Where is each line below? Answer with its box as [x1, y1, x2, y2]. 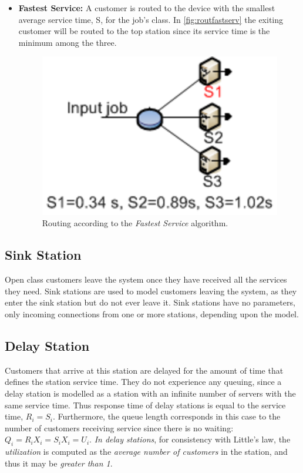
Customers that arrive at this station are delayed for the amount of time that [5, 364, 284, 376]
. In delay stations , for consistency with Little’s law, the [89, 433, 291, 445]
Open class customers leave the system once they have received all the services [5, 273, 287, 286]
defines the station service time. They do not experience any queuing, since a [5, 375, 282, 388]
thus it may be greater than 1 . [5, 457, 113, 469]
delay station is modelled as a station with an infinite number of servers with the [5, 387, 296, 400]
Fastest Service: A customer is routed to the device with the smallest [18, 2, 275, 14]
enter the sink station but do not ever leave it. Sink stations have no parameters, [5, 296, 295, 308]
